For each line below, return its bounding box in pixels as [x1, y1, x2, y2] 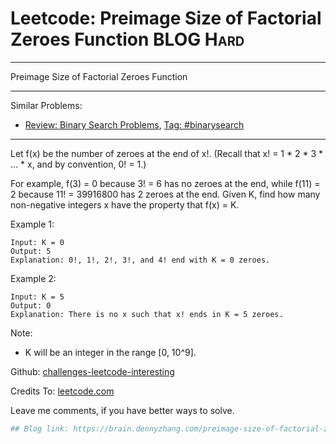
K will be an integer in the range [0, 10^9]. [24, 346, 197, 358]
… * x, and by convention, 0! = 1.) [10, 158, 147, 170]
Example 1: [10, 218, 55, 230]
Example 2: [10, 272, 57, 284]
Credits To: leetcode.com [10, 385, 115, 397]
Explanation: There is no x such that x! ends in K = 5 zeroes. [10, 309, 284, 319]
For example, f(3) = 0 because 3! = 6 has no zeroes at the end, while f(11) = [10, 177, 321, 189]
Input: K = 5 [10, 292, 65, 302]
